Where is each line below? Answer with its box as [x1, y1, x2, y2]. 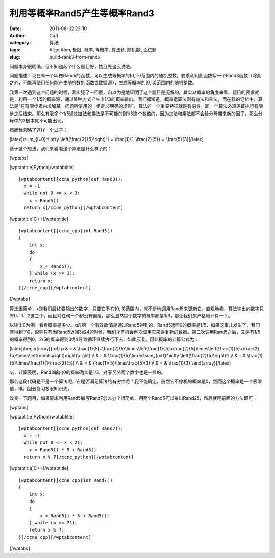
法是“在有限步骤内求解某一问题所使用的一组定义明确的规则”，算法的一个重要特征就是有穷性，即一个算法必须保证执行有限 [9, 103, 263, 109]
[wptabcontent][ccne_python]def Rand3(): [18, 176, 123, 182]
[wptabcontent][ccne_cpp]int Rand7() [18, 477, 113, 483]
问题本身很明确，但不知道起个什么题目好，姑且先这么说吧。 [9, 63, 134, 69]
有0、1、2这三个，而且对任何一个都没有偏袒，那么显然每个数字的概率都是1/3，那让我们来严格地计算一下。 [9, 313, 233, 319]
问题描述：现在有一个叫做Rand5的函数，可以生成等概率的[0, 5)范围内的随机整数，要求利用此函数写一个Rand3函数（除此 [9, 72, 262, 78]
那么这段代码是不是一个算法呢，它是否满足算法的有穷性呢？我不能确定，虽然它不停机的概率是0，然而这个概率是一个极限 [9, 378, 262, 384]
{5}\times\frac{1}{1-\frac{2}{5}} [9, 359, 75, 366]
